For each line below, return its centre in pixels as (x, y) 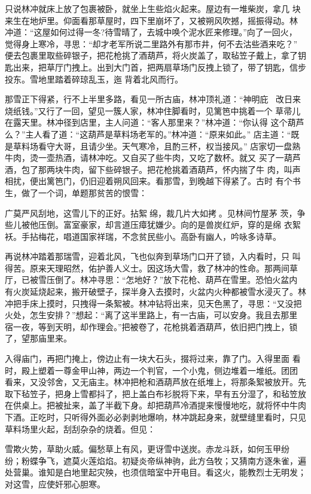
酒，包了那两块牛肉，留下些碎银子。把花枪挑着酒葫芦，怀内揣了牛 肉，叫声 (153, 169)
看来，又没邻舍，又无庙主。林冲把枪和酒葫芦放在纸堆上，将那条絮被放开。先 (155, 382)
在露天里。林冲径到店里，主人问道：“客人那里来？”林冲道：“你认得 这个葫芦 (155, 122)
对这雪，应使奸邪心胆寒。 (55, 484)
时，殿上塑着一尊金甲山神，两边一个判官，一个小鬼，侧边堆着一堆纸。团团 (151, 370)
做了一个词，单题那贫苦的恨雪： (84, 192)
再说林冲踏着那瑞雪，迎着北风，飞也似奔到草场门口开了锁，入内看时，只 (147, 256)
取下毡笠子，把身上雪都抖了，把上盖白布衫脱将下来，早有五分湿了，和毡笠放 (155, 393)
